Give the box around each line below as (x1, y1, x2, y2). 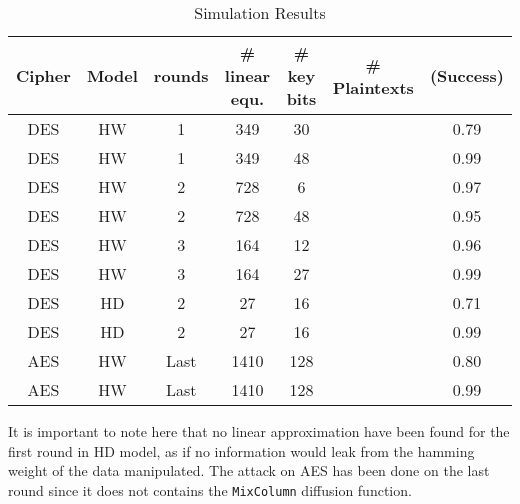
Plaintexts (332, 75, 414, 99)
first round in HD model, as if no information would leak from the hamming (8, 440, 475, 461)
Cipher (16, 64, 71, 87)
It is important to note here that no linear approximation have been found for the (8, 421, 510, 441)
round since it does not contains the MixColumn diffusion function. (8, 479, 412, 500)
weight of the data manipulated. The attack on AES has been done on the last (8, 460, 490, 481)
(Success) (429, 64, 504, 87)
